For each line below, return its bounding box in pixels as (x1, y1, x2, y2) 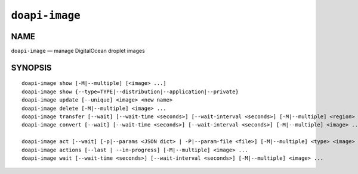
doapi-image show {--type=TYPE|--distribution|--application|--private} (21, 88, 239, 95)
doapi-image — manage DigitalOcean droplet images (11, 48, 146, 55)
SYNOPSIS (11, 62, 52, 72)
